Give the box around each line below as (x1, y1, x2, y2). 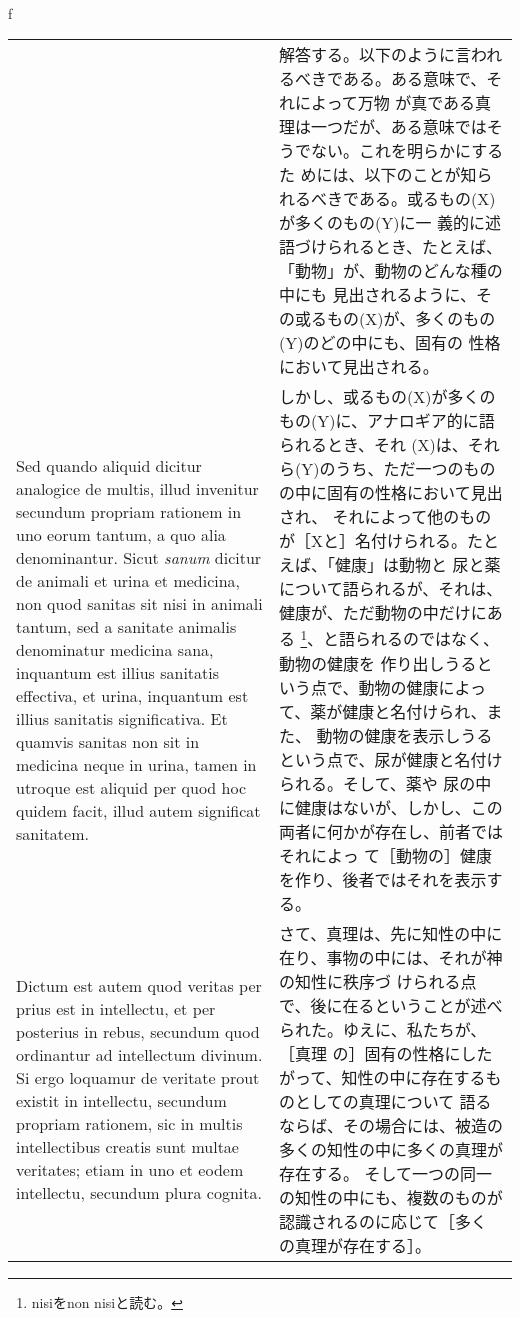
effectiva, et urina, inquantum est (16, 683, 249, 707)
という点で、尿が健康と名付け (279, 747, 503, 771)
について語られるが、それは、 (279, 577, 503, 601)
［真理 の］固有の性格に (279, 1041, 461, 1065)
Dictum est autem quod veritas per (16, 973, 262, 997)
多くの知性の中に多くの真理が (279, 1137, 504, 1161)
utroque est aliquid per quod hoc (16, 775, 247, 799)
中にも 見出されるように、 (279, 283, 476, 307)
